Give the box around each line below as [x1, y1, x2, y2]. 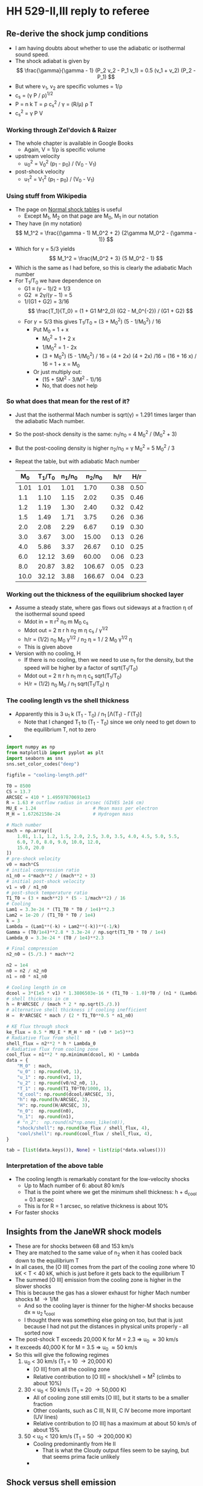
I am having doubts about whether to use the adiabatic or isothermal [14, 44, 185, 52]
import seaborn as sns [6, 756, 63, 762]
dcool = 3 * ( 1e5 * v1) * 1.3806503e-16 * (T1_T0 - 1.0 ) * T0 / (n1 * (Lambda [6, 990, 199, 996]
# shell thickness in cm [6, 996, 69, 1002]
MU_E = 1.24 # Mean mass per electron [6, 805, 158, 811]
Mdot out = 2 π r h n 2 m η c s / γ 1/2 [24, 625, 109, 635]
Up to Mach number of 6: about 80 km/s [24, 1182, 125, 1189]
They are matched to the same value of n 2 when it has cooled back [14, 1249, 182, 1258]
